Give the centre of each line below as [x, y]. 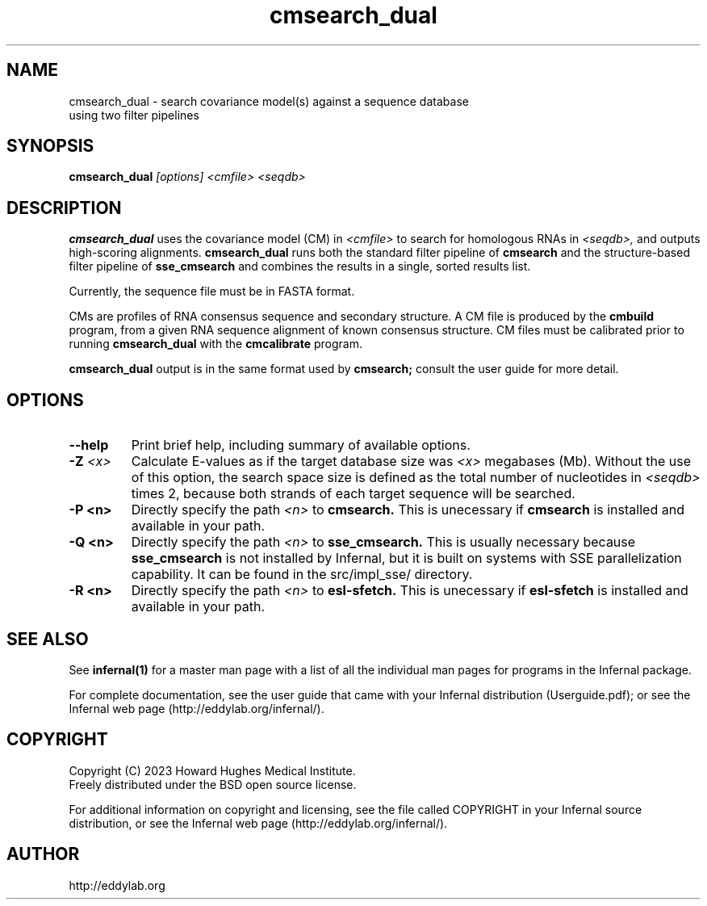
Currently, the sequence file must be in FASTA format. [212, 292]
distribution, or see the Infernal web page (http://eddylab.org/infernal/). [258, 823]
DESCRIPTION [64, 208]
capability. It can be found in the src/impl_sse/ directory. [302, 575]
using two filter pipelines [134, 115]
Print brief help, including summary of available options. [301, 445]
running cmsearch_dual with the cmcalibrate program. [215, 344]
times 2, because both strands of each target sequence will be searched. [353, 494]
